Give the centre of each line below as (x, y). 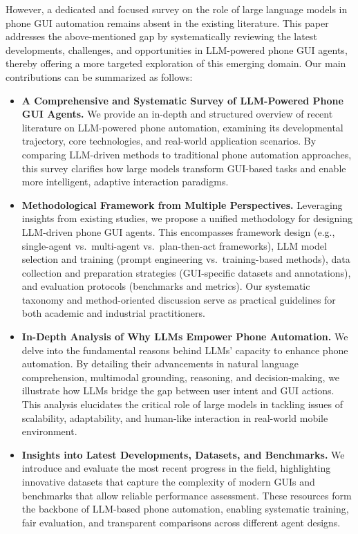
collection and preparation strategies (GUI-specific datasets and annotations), (186, 272)
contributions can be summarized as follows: (99, 76)
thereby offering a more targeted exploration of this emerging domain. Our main (176, 63)
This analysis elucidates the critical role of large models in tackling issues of (182, 404)
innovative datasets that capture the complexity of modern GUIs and (168, 481)
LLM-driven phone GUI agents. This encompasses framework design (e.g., (178, 231)
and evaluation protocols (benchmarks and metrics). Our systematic (166, 286)
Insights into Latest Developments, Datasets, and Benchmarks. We (183, 454)
